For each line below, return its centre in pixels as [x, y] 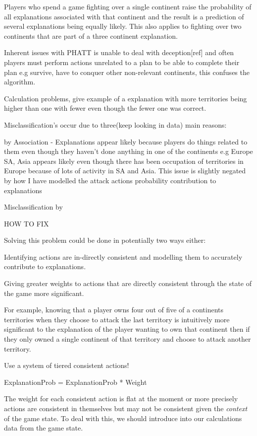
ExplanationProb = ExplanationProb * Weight [76, 382]
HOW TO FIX [26, 223]
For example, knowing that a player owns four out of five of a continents [114, 310]
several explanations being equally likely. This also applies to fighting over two [123, 26]
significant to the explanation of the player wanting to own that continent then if [127, 329]
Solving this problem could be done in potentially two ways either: [105, 240]
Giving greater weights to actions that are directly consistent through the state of [128, 283]
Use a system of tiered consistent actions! [67, 365]
